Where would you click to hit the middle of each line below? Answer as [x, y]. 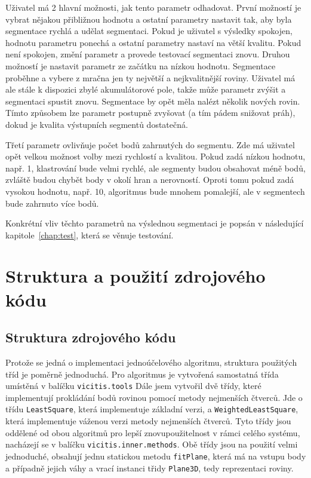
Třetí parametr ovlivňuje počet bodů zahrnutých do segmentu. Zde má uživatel [150, 144]
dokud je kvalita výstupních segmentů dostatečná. [97, 124]
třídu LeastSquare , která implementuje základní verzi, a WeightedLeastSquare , [152, 409]
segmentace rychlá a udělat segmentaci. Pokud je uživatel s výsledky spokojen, [149, 31]
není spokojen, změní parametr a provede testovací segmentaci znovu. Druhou [148, 54]
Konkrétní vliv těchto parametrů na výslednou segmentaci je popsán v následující [155, 223]
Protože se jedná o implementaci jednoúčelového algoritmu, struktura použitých [151, 362]
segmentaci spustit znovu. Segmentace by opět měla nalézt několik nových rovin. [153, 101]
